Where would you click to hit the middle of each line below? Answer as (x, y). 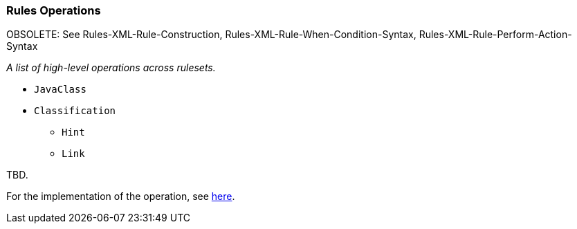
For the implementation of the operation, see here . (121, 196)
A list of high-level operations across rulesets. (111, 68)
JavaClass (60, 90)
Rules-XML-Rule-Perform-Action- (495, 35)
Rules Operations (54, 10)
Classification (75, 111)
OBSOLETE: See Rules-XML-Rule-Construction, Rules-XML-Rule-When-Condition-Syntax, (211, 35)
